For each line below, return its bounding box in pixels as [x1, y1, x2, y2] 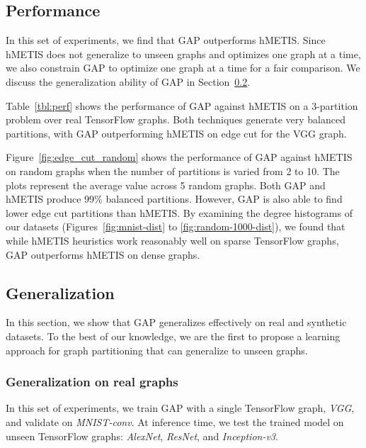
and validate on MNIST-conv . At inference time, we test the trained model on [6, 414, 344, 429]
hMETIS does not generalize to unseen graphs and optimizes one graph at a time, [6, 46, 361, 61]
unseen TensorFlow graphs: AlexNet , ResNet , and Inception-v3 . [6, 428, 278, 443]
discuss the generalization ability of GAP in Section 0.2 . [6, 74, 251, 89]
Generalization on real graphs [6, 373, 178, 391]
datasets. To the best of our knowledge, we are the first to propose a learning [6, 328, 341, 343]
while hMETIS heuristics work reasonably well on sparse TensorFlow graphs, [6, 233, 339, 247]
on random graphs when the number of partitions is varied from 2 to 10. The [6, 163, 340, 178]
